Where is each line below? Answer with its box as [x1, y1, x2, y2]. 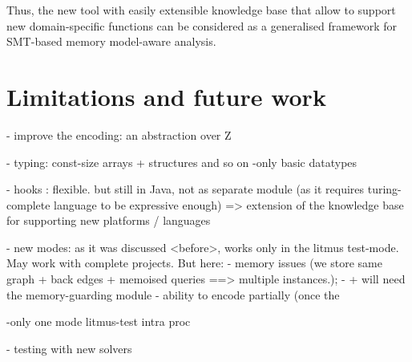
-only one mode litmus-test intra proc [6, 313, 191, 330]
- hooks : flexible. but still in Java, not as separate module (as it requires [6, 181, 365, 197]
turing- [367, 181, 402, 197]
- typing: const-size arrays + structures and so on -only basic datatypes [6, 153, 357, 170]
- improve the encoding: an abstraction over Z [6, 126, 232, 143]
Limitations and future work [6, 79, 326, 112]
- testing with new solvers [6, 340, 132, 356]
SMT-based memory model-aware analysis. [6, 33, 216, 50]
